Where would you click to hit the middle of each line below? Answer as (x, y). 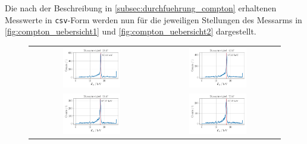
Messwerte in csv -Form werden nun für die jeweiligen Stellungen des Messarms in (153, 19)
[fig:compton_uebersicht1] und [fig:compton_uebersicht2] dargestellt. (131, 31)
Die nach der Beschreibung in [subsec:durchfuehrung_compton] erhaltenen (141, 8)
